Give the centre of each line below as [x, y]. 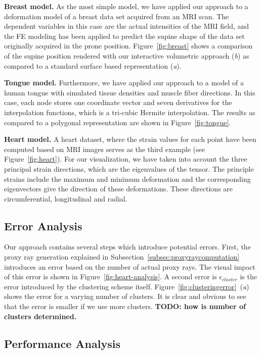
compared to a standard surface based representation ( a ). [93, 65]
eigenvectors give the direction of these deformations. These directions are [119, 189]
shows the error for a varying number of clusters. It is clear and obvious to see [125, 296]
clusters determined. [40, 316]
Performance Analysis [62, 343]
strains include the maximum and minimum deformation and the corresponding [127, 179]
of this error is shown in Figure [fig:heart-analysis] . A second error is [111, 276]
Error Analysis [43, 225]
